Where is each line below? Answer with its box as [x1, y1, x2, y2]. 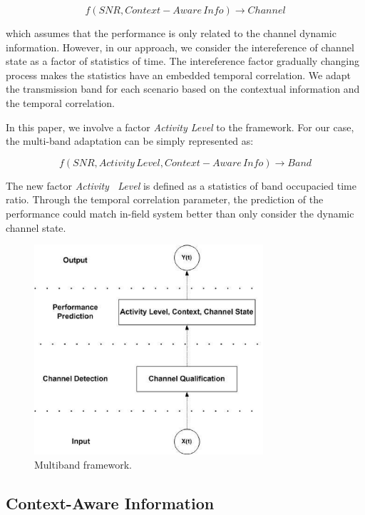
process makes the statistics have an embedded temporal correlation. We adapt [6, 67, 351, 82]
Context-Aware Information [6, 491, 215, 514]
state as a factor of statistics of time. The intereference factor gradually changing [6, 53, 359, 68]
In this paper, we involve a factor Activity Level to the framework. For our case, [6, 119, 354, 134]
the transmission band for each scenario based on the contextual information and [6, 81, 360, 96]
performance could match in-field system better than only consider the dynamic [6, 205, 354, 220]
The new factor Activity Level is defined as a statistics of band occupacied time [6, 178, 356, 193]
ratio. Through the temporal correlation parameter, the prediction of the [6, 192, 324, 207]
